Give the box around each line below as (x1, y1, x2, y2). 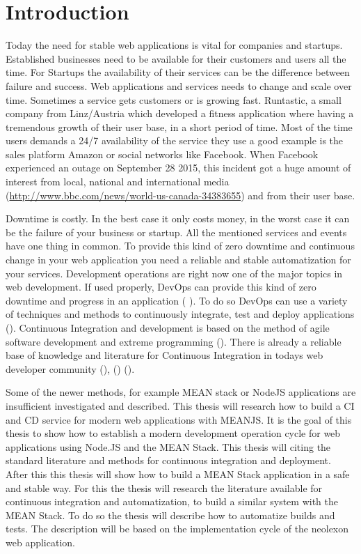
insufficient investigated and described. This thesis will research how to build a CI (6, 398, 355, 413)
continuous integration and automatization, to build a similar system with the (6, 494, 338, 509)
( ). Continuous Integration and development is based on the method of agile (6, 321, 330, 334)
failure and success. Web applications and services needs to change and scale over (6, 78, 352, 93)
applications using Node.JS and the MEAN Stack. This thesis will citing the (6, 439, 331, 454)
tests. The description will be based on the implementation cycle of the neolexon (6, 521, 349, 536)
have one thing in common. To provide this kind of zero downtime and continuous (6, 238, 355, 253)
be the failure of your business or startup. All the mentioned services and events (6, 224, 347, 239)
